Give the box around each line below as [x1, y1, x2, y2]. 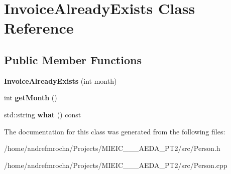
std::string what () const [4, 109, 81, 119]
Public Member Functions [4, 52, 142, 67]
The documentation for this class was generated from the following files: [4, 126, 225, 136]
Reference [4, 18, 74, 38]
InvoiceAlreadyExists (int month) [4, 75, 117, 86]
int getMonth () [4, 92, 57, 103]
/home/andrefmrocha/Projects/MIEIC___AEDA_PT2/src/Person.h [4, 143, 220, 153]
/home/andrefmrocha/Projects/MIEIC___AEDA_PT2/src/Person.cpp [4, 159, 227, 170]
